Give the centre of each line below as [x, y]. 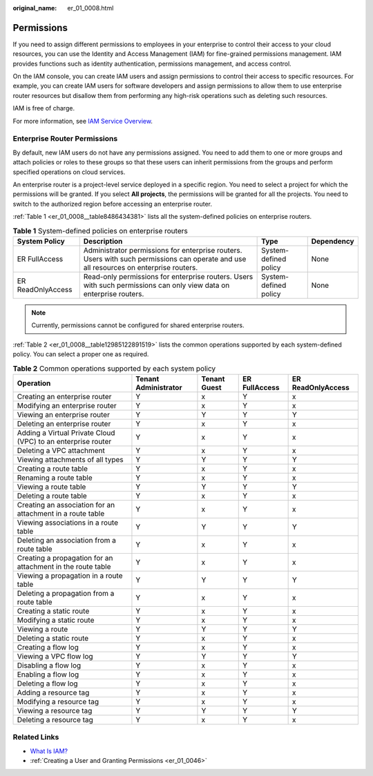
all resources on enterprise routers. [141, 267]
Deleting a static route [53, 638]
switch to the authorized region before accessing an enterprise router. [113, 204]
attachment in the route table [64, 566]
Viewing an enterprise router [64, 414]
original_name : [35, 8]
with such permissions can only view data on [156, 285]
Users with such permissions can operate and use [165, 259]
